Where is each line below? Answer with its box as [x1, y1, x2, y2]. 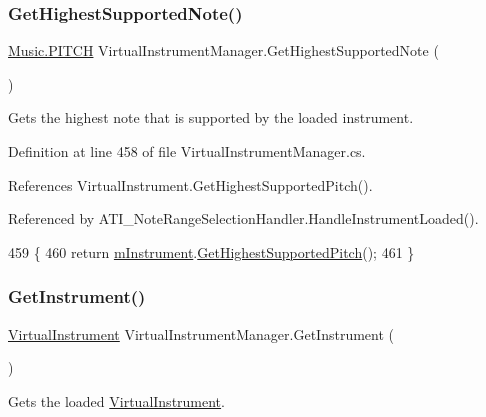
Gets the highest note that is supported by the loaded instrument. [8, 107, 414, 128]
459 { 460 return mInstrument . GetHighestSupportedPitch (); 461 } [8, 241, 415, 262]
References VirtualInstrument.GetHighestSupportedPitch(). [8, 174, 373, 195]
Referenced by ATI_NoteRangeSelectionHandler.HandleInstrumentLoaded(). [8, 208, 479, 229]
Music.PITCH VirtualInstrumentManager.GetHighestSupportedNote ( [8, 40, 439, 61]
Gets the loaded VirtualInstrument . [8, 390, 225, 411]
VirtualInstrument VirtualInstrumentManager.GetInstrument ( [8, 323, 395, 344]
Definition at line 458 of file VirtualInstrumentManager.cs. [8, 141, 366, 161]
